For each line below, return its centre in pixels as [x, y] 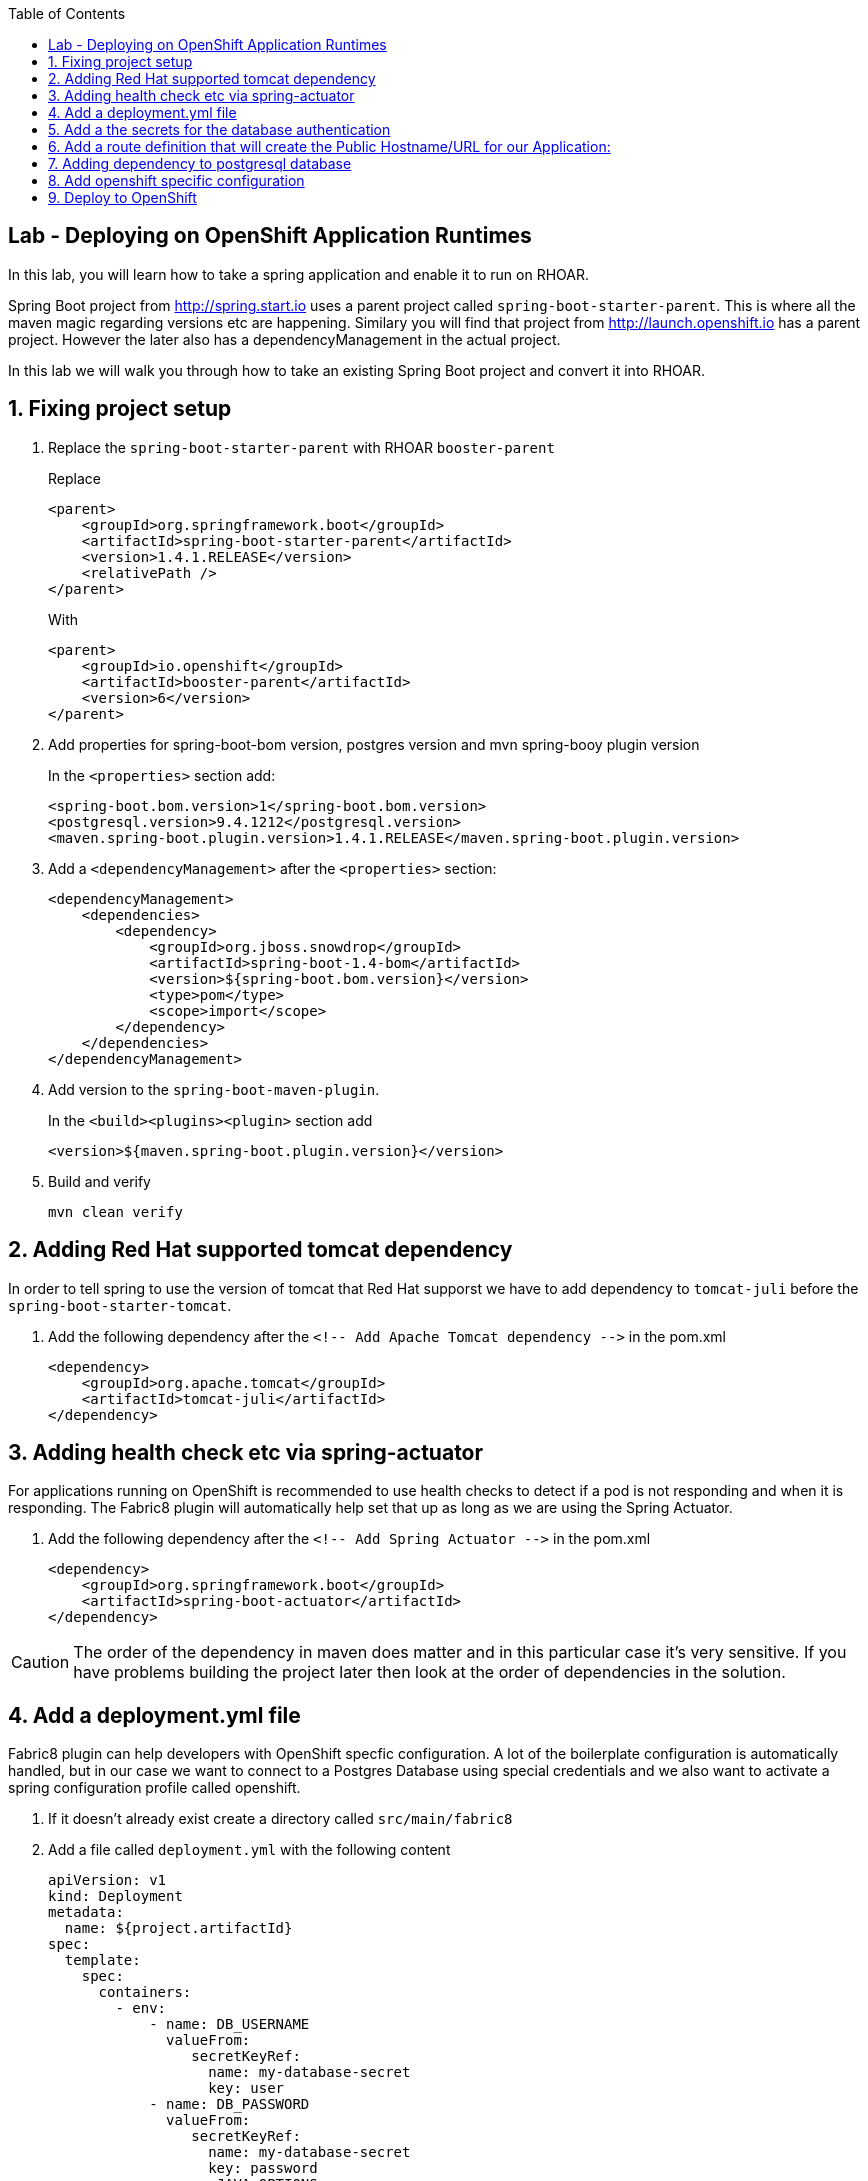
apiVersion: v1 [107, 1880]
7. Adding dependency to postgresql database [200, 163]
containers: [145, 1992]
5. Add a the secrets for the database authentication [219, 129]
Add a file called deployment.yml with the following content [249, 1850]
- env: [141, 2008]
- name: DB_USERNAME [229, 2024]
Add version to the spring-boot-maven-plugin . [214, 1089]
